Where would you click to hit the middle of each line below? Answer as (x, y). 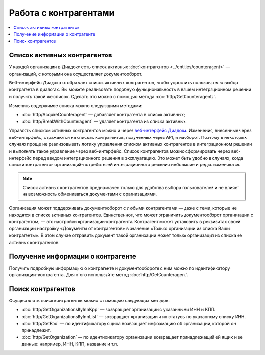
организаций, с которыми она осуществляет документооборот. (76, 74)
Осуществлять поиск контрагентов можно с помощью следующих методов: (90, 301)
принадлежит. (36, 330)
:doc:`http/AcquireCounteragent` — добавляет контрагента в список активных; (103, 114)
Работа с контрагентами (62, 13)
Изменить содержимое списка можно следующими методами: (76, 106)
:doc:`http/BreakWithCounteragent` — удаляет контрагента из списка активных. (104, 121)
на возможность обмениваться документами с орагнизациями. (90, 194)
